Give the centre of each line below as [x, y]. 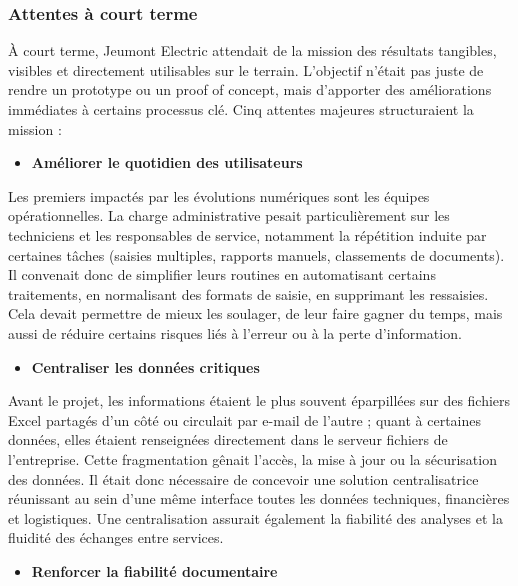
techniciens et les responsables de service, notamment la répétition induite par [247, 234]
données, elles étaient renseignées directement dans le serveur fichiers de [228, 439]
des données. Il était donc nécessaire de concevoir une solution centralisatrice [243, 478]
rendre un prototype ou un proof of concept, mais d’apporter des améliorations [250, 89]
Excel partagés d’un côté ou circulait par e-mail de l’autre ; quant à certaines [245, 419]
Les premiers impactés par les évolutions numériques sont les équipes [219, 195]
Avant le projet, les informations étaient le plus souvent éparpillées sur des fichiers [259, 400]
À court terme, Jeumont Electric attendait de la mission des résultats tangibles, [252, 50]
